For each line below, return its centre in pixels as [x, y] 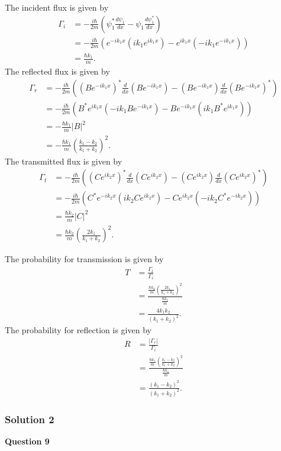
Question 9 [27, 441]
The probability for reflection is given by [78, 330]
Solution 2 [30, 419]
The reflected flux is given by [57, 71]
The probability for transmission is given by [84, 259]
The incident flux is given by [57, 7]
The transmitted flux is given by [64, 161]
